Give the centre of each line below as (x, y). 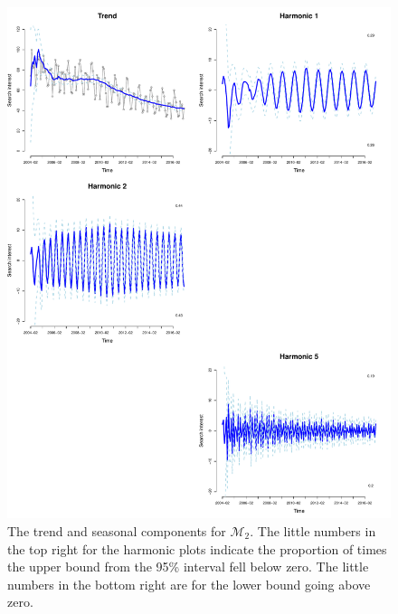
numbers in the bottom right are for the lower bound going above (189, 584)
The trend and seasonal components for (117, 530)
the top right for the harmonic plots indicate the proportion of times (197, 548)
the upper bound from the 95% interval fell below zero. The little (188, 567)
